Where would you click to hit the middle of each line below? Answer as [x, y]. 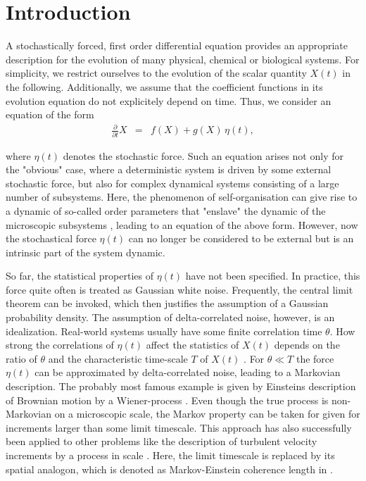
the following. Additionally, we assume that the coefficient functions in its [164, 86]
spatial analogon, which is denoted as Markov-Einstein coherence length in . [169, 469]
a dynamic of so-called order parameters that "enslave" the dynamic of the [166, 210]
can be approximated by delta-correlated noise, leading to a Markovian [188, 372]
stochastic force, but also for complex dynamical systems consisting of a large [172, 183]
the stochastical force [51, 238]
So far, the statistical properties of [80, 276]
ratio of [21, 358]
